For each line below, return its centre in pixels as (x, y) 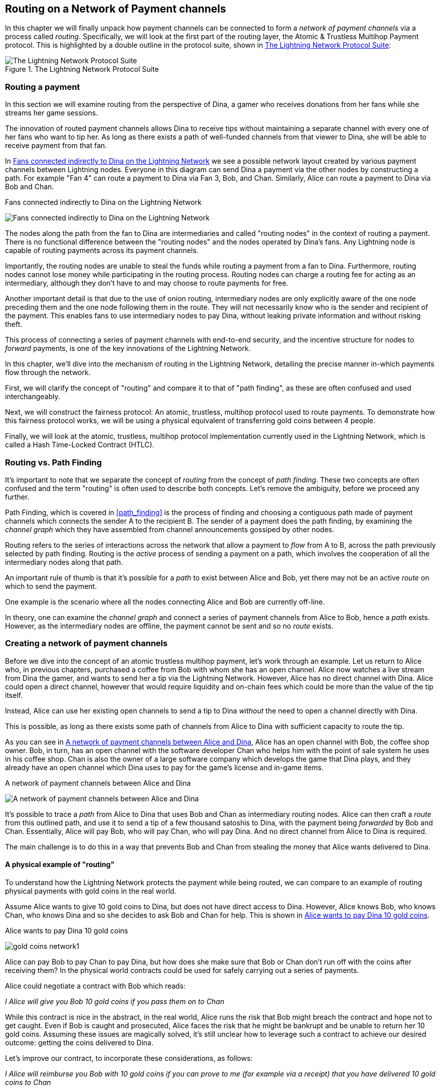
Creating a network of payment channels (86, 643)
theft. (14, 324)
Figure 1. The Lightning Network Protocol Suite (82, 69)
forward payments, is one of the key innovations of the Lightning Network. (128, 348)
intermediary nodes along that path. (64, 562)
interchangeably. (33, 397)
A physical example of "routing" (60, 865)
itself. (14, 695)
